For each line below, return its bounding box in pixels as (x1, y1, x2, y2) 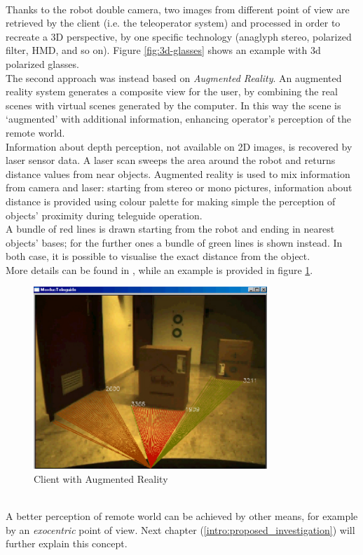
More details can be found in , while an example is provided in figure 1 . (6, 262, 313, 277)
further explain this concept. (6, 536, 128, 551)
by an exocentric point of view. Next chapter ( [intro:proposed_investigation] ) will (6, 522, 355, 537)
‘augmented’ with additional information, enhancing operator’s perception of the (6, 111, 352, 126)
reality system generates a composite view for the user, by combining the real (6, 84, 338, 99)
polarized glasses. (6, 56, 79, 71)
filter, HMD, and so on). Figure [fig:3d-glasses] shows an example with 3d (6, 43, 321, 57)
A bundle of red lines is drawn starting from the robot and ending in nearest (6, 221, 335, 236)
